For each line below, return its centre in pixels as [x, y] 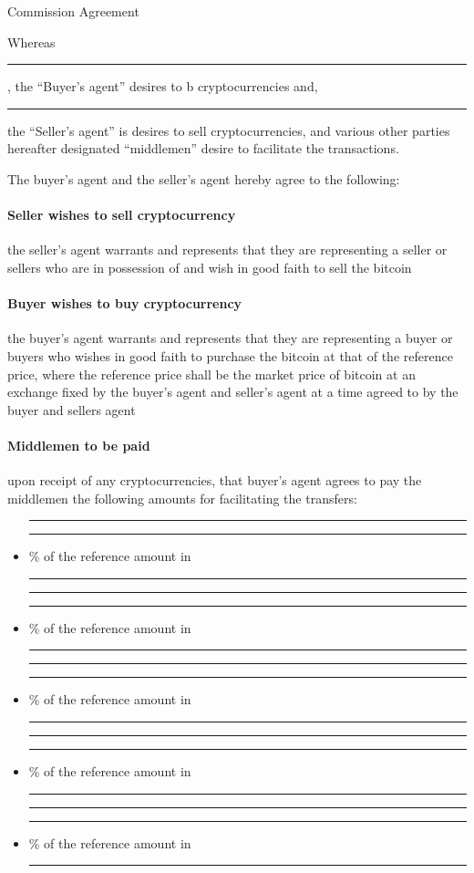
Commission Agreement [73, 11]
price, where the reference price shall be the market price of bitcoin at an [211, 374]
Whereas [31, 42]
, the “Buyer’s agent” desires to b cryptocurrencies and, [163, 86]
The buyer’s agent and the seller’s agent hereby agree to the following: [204, 178]
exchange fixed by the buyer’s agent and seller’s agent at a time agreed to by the [233, 392]
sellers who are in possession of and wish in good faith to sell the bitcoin [210, 267]
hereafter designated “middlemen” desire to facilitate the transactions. [203, 148]
